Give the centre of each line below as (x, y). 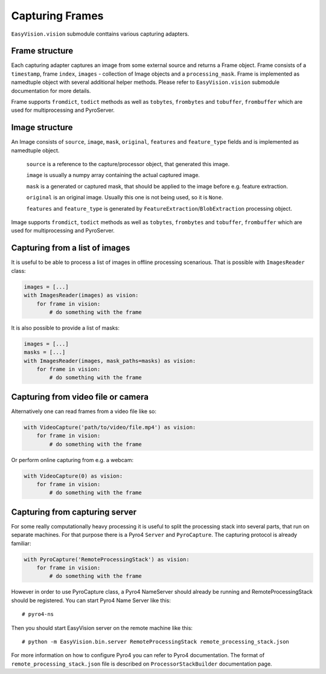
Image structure (42, 128)
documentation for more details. (51, 91)
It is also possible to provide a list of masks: (66, 328)
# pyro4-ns (38, 614)
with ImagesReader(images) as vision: (81, 295)
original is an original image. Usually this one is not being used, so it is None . (125, 197)
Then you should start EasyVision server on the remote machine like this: (102, 627)
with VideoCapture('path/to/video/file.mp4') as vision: (110, 427)
